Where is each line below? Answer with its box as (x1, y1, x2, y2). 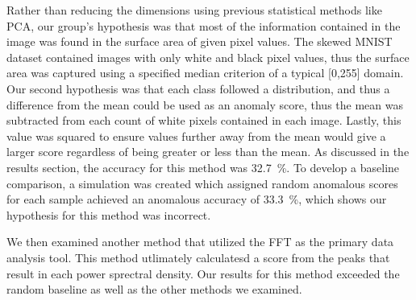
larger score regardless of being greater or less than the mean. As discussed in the (6, 143, 410, 160)
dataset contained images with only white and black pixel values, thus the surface (6, 48, 410, 65)
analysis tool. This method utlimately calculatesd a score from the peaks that (6, 249, 390, 265)
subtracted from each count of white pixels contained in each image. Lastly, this (6, 112, 401, 129)
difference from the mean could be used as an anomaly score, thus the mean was (6, 96, 403, 113)
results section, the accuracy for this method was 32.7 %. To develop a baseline (6, 158, 400, 175)
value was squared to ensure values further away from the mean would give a (6, 127, 386, 144)
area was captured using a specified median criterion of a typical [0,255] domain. (6, 64, 404, 81)
